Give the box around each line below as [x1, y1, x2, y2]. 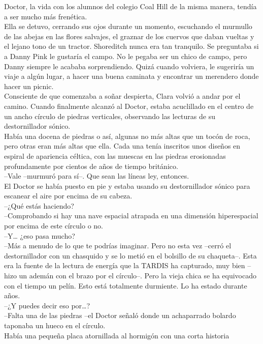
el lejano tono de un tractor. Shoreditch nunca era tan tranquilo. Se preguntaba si [4, 41, 259, 51]
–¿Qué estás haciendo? [4, 200, 74, 211]
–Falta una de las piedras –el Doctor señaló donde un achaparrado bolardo [4, 310, 236, 321]
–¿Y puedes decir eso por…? [4, 300, 90, 310]
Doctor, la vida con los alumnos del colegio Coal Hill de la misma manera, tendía [4, 1, 257, 11]
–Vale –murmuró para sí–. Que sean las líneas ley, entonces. [4, 170, 189, 181]
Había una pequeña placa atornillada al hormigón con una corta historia [4, 330, 229, 340]
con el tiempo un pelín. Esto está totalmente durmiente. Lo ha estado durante [4, 280, 247, 291]
